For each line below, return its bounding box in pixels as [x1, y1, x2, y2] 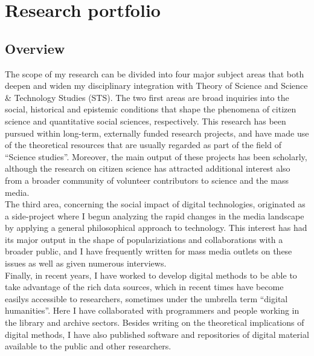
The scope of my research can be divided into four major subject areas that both [5, 67, 304, 80]
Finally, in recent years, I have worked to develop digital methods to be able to [5, 268, 297, 281]
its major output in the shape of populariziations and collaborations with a [5, 233, 283, 245]
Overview [5, 39, 65, 57]
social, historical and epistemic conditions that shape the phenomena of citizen [5, 103, 296, 115]
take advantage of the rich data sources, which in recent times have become [5, 280, 284, 293]
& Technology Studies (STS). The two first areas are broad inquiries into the [5, 91, 289, 103]
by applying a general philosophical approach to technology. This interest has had [5, 221, 307, 234]
